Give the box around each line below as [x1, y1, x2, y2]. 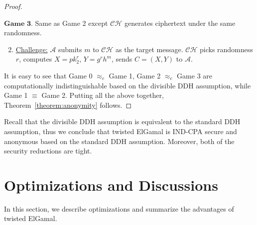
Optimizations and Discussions [4, 174, 218, 195]
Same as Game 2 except [35, 17, 108, 28]
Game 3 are [177, 70, 212, 80]
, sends [111, 54, 132, 64]
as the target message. [116, 44, 183, 54]
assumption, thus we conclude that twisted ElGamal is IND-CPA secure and [4, 126, 237, 136]
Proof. [4, 1, 22, 11]
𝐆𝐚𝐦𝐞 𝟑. [4, 20, 33, 27]
